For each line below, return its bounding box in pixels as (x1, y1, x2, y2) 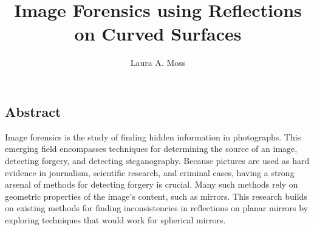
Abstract (5, 102, 61, 120)
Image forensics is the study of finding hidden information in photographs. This (5, 130, 301, 143)
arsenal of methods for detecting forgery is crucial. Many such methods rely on (5, 178, 298, 191)
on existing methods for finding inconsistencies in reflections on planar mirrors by (5, 202, 308, 214)
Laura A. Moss (130, 56, 186, 69)
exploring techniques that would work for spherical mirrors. (5, 213, 226, 226)
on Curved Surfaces (74, 21, 242, 46)
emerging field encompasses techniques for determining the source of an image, (5, 142, 298, 155)
